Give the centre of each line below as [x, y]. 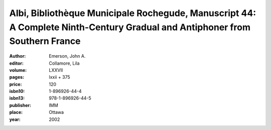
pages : [17, 77]
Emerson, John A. [67, 56]
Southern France [45, 41]
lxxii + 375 [59, 77]
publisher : [20, 105]
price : [16, 84]
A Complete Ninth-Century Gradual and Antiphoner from [130, 27]
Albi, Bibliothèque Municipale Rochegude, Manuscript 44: [133, 13]
